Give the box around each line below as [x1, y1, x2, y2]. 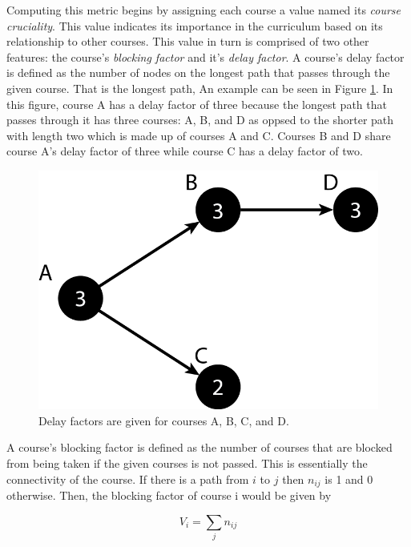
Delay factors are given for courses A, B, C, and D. [38, 412, 289, 428]
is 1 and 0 [324, 470, 373, 487]
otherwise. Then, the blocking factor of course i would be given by [6, 487, 332, 504]
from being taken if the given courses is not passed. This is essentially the [6, 455, 368, 472]
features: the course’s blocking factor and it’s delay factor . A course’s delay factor [6, 48, 405, 65]
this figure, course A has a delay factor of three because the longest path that [6, 95, 387, 112]
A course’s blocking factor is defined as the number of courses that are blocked [6, 439, 393, 456]
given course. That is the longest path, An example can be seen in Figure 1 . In [6, 79, 393, 96]
